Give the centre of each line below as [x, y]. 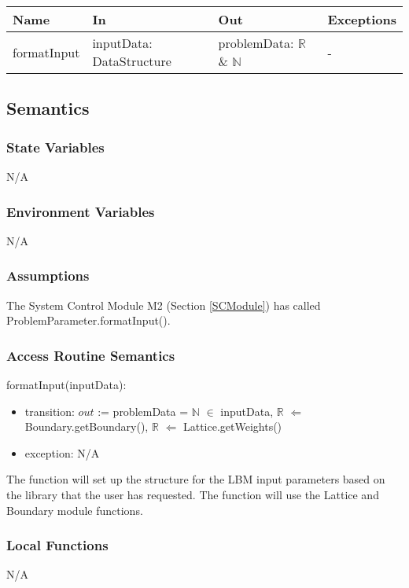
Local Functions [57, 545]
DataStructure [132, 61]
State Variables [55, 147]
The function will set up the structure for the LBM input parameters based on [196, 479]
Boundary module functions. [75, 510]
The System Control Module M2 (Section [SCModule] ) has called [164, 305]
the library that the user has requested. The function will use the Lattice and [193, 494]
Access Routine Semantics [91, 355]
